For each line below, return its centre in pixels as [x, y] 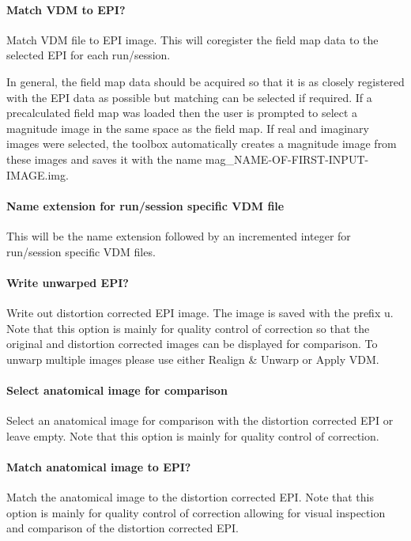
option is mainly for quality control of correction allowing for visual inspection [196, 512]
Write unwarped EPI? [68, 282]
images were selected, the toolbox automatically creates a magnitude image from [202, 144]
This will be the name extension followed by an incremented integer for [179, 235]
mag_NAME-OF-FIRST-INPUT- [287, 159]
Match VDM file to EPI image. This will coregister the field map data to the [192, 39]
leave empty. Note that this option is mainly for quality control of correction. [193, 435]
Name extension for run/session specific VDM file [145, 205]
